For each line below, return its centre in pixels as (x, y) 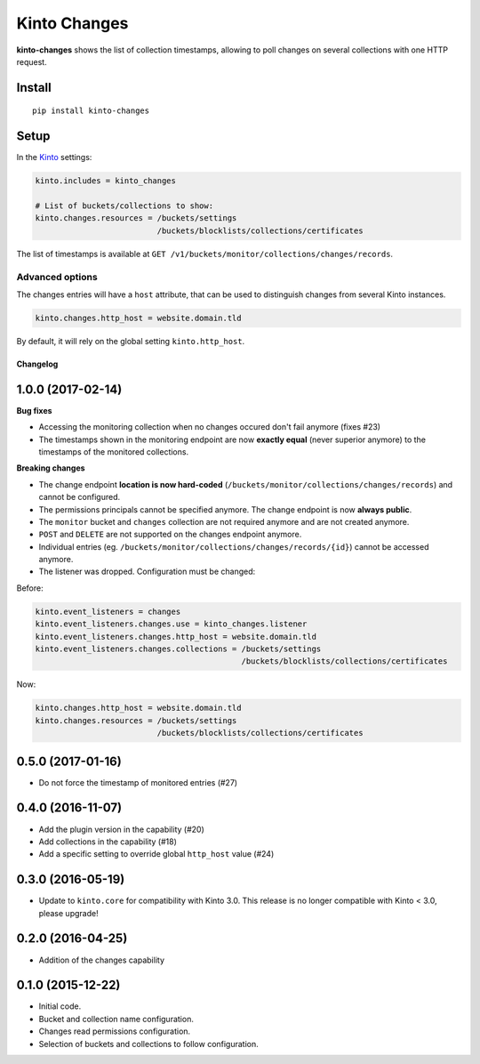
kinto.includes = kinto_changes (106, 181)
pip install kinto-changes (91, 111)
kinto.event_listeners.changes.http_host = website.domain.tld (176, 637)
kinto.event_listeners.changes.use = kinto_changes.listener (171, 624)
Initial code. (60, 1006)
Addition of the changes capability (101, 960)
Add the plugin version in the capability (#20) (121, 829)
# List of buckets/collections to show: (124, 206)
